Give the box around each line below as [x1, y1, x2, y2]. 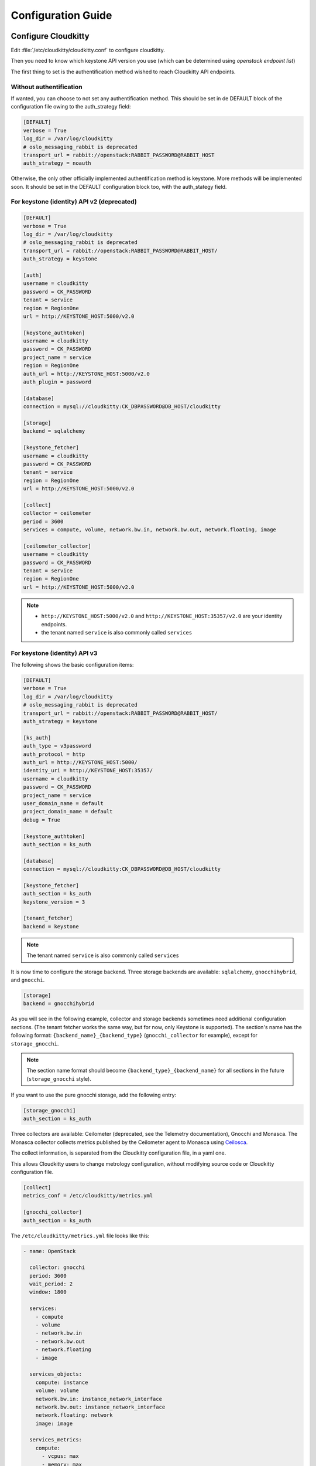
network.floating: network [35, 1412, 114, 1419]
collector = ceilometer [23, 510, 92, 517]
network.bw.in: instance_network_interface [35, 1396, 162, 1402]
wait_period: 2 [29, 1281, 73, 1287]
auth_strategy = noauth [23, 160, 92, 167]
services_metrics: [29, 1437, 82, 1443]
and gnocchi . [11, 976, 45, 983]
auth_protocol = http [23, 751, 85, 758]
